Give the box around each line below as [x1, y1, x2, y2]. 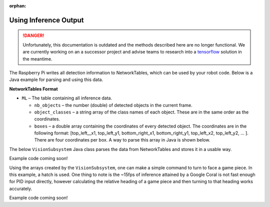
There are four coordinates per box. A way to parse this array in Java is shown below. [34, 137, 210, 143]
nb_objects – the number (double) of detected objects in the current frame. [34, 102, 192, 108]
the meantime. [22, 55, 52, 62]
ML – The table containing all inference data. [21, 95, 112, 101]
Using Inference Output [9, 15, 84, 24]
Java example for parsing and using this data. [9, 76, 103, 82]
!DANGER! [22, 32, 44, 38]
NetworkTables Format [9, 85, 58, 92]
